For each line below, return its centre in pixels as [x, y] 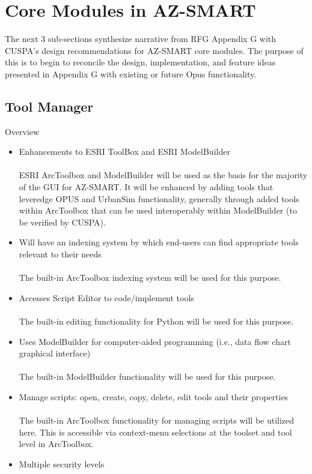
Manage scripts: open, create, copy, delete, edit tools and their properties [154, 396]
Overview [22, 131]
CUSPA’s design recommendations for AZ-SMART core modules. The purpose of [154, 50]
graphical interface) [55, 353]
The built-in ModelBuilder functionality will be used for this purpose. [147, 376]
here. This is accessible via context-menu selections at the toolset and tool [155, 432]
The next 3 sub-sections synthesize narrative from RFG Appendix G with [141, 39]
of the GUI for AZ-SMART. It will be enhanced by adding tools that [146, 187]
